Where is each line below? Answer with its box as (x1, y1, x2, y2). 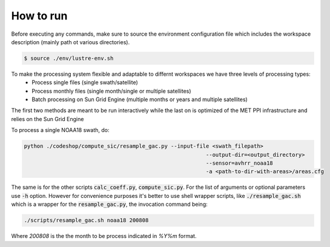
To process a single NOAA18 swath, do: (11, 127, 110, 134)
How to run (11, 9, 68, 22)
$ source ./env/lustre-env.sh (24, 54, 114, 62)
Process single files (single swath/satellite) (31, 79, 139, 86)
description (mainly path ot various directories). (11, 38, 130, 45)
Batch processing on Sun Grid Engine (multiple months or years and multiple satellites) (31, 96, 248, 103)
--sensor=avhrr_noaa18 (206, 160, 274, 166)
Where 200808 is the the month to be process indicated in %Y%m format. (11, 232, 197, 240)
